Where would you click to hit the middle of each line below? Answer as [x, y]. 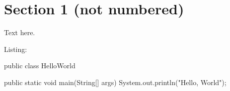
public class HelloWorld [40, 66]
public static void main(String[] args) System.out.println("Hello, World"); [115, 82]
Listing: [16, 49]
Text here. [20, 32]
